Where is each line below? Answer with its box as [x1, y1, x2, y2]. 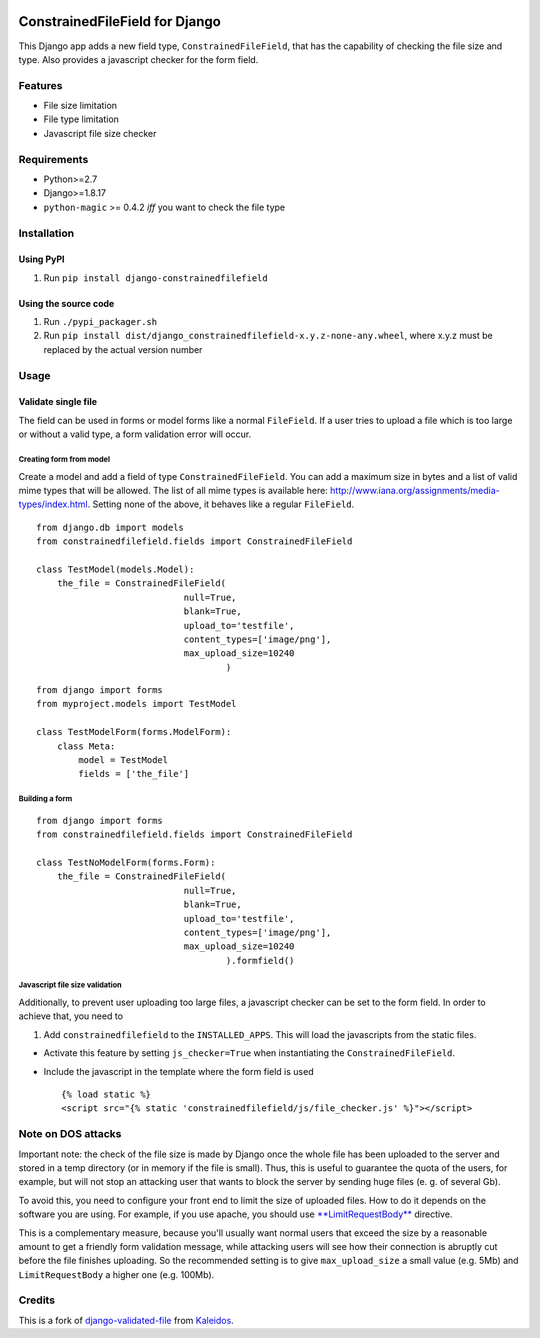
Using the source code [18, 297, 115, 309]
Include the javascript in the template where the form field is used [43, 1065, 314, 1077]
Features [18, 78, 63, 92]
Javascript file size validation [18, 980, 122, 990]
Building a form [18, 794, 73, 804]
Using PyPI [18, 253, 65, 265]
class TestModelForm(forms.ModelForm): [36, 726, 232, 738]
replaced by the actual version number [43, 343, 203, 355]
